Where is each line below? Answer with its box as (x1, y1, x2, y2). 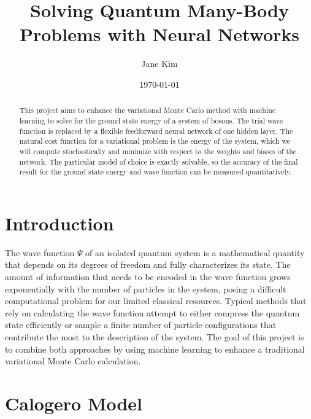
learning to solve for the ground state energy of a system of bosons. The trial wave (19, 115, 283, 125)
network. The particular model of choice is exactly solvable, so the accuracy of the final (19, 156, 298, 166)
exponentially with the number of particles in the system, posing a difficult (5, 282, 286, 295)
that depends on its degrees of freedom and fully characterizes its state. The (5, 258, 291, 271)
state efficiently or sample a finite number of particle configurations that (5, 318, 277, 331)
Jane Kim (141, 57, 178, 70)
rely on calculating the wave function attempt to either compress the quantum (5, 306, 300, 319)
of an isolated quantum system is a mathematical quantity (85, 246, 305, 259)
